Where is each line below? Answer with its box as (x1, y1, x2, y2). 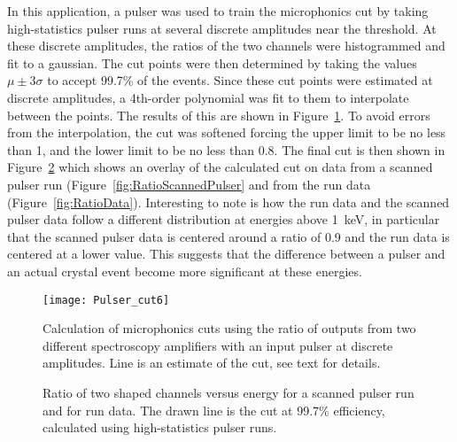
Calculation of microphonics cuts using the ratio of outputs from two (43, 319, 416, 337)
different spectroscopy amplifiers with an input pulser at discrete (43, 336, 393, 354)
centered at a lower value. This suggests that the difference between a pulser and (7, 244, 445, 263)
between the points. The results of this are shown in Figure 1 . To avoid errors (7, 105, 430, 124)
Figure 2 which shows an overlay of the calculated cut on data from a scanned (7, 158, 433, 176)
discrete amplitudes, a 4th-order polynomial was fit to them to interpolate (7, 88, 409, 106)
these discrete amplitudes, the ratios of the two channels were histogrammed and (7, 36, 445, 55)
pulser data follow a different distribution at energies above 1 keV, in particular (7, 210, 440, 229)
